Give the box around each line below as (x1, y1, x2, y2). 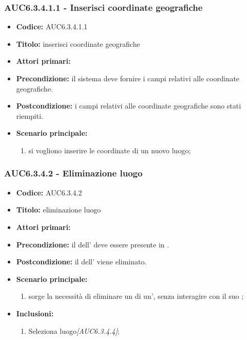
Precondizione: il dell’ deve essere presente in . (16, 239, 169, 249)
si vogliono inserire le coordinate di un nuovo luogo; (28, 145, 191, 155)
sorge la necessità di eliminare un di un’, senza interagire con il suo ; (28, 291, 244, 301)
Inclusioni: (16, 308, 54, 318)
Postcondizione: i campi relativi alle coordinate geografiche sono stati (16, 100, 241, 111)
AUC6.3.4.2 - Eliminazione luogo (4, 167, 143, 180)
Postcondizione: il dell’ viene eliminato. (16, 256, 147, 267)
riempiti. (16, 110, 43, 121)
